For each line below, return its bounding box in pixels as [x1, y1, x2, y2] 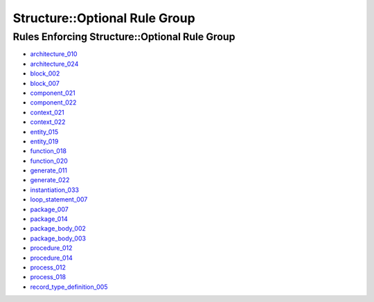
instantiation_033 [30, 186, 80, 194]
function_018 [30, 147, 67, 155]
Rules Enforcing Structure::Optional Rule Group [12, 30, 235, 43]
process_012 [30, 263, 66, 272]
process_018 [30, 273, 66, 281]
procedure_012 [30, 244, 73, 252]
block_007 [30, 79, 60, 87]
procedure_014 [30, 254, 73, 262]
